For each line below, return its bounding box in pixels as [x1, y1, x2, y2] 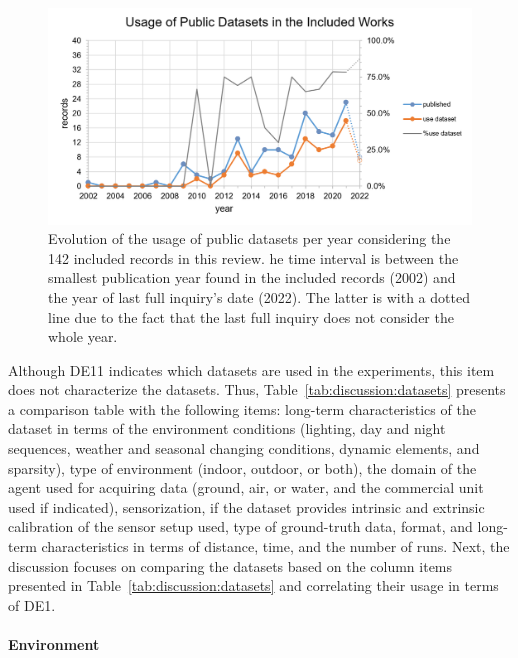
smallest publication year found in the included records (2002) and [48, 267, 456, 288]
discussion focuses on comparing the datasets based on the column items [8, 555, 453, 576]
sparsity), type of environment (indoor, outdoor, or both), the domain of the [8, 457, 477, 478]
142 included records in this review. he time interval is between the [48, 247, 459, 268]
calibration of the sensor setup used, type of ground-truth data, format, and [8, 516, 473, 537]
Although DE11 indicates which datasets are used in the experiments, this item [8, 359, 495, 380]
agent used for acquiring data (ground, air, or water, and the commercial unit [8, 477, 484, 498]
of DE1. [8, 594, 56, 615]
